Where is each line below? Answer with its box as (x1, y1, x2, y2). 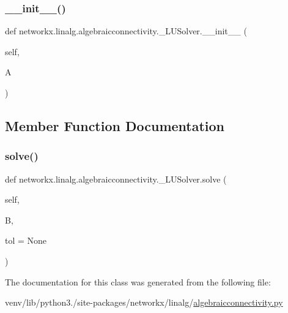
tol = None (5, 234, 47, 247)
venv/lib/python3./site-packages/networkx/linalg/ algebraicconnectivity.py (5, 296, 283, 309)
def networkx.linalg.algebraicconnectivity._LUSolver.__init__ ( (5, 25, 247, 37)
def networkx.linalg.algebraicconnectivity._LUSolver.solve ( (5, 172, 227, 185)
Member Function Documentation (5, 116, 225, 135)
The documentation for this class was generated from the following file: (5, 275, 271, 288)
